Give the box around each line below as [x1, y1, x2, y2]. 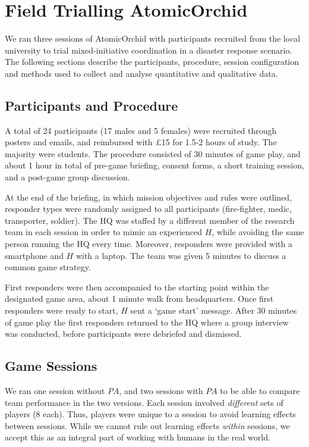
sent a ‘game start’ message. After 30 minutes [130, 304, 297, 317]
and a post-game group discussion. [5, 171, 130, 183]
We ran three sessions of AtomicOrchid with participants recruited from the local [5, 32, 301, 45]
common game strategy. [5, 261, 91, 273]
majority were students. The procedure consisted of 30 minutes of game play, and [5, 147, 301, 160]
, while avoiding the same [212, 226, 304, 238]
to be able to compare [220, 385, 300, 396]
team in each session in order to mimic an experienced [5, 226, 203, 238]
